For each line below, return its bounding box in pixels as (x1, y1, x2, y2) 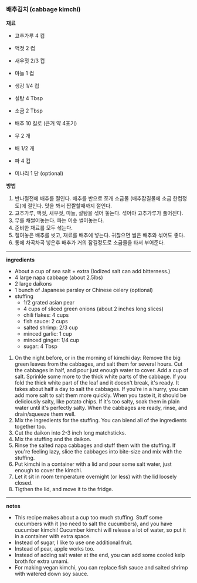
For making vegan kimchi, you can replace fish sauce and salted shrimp (14, 564, 188, 571)
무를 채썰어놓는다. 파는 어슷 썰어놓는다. (14, 217, 104, 224)
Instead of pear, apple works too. (14, 545, 95, 552)
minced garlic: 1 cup (23, 330, 72, 337)
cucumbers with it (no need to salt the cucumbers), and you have (14, 520, 173, 528)
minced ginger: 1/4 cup (23, 337, 79, 344)
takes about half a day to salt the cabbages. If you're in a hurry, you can (14, 386, 189, 393)
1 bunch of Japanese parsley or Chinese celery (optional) (14, 287, 154, 294)
